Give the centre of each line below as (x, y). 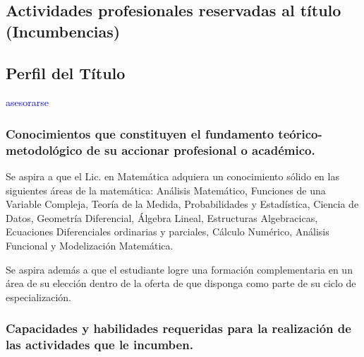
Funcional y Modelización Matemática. (90, 246)
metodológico (44, 150)
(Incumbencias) (63, 31)
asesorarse (27, 102)
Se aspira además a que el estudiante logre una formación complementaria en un (179, 269)
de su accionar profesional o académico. (201, 150)
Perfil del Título (66, 72)
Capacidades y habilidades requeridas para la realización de (178, 328)
